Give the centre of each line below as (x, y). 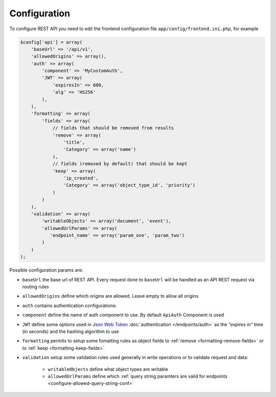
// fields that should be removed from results (113, 128)
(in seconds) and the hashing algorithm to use (71, 331)
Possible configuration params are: (46, 270)
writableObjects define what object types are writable (108, 369)
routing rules (36, 287)
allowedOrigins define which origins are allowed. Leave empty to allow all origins (110, 296)
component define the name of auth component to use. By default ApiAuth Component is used (123, 315)
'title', (74, 142)
